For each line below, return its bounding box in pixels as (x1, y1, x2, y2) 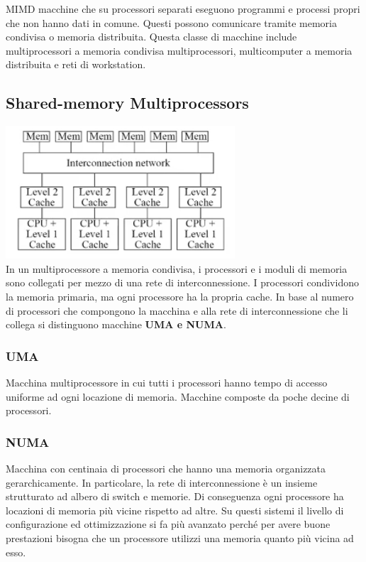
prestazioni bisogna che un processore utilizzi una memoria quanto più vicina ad (6, 530, 354, 545)
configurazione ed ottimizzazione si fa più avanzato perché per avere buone (6, 517, 331, 531)
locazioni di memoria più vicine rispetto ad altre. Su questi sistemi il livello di (6, 502, 344, 517)
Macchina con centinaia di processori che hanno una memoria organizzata (6, 460, 326, 475)
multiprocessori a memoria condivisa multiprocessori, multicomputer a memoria (6, 43, 353, 58)
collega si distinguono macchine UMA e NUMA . (6, 317, 226, 332)
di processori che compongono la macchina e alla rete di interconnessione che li (6, 303, 348, 318)
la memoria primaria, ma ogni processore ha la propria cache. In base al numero (6, 288, 354, 303)
